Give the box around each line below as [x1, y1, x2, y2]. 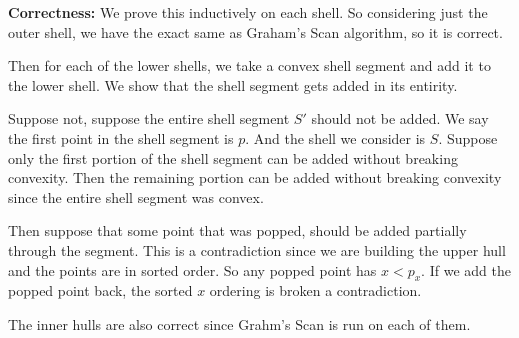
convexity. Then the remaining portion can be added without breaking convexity [8, 167, 502, 188]
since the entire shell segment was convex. [8, 186, 264, 207]
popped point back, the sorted [8, 280, 193, 301]
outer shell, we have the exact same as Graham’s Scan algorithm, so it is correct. [8, 21, 503, 42]
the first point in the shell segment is [8, 127, 234, 148]
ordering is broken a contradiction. [209, 280, 422, 301]
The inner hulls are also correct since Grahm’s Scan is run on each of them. [8, 313, 471, 334]
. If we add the [421, 259, 511, 280]
